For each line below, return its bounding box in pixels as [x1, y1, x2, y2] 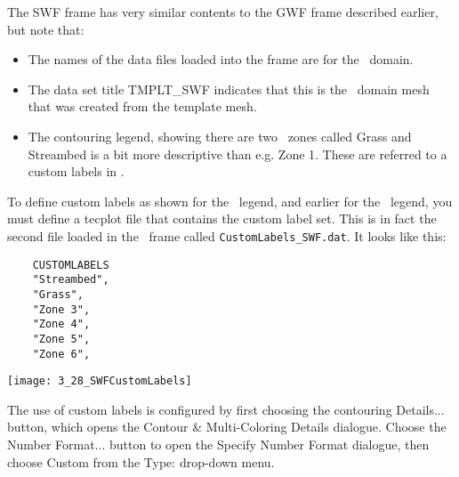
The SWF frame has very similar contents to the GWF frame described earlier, [7, 3, 439, 20]
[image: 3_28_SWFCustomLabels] [7, 375, 192, 388]
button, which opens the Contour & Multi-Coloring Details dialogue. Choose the [7, 417, 447, 436]
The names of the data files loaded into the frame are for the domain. [28, 50, 414, 69]
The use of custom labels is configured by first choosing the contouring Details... [7, 400, 445, 418]
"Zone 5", [32, 332, 91, 345]
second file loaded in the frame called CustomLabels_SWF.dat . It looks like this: [7, 226, 447, 245]
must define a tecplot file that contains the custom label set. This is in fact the [7, 209, 437, 228]
